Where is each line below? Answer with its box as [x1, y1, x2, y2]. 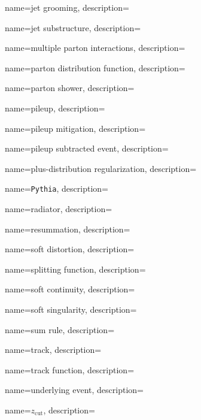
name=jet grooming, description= [5, 1, 129, 13]
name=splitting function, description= [5, 262, 146, 275]
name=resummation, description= [5, 222, 130, 235]
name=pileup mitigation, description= [5, 122, 146, 134]
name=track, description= [5, 343, 102, 356]
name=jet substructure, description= [5, 21, 141, 34]
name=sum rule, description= [5, 323, 115, 336]
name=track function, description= [5, 363, 135, 376]
